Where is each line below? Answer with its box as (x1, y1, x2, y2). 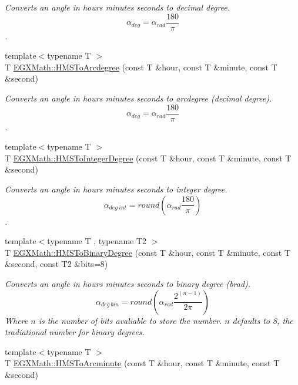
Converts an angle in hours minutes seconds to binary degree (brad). (5, 278, 251, 290)
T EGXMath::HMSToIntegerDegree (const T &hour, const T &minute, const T (5, 151, 292, 164)
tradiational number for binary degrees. (5, 326, 145, 338)
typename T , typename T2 (47, 235, 147, 247)
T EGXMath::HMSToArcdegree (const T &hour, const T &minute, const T (5, 60, 277, 73)
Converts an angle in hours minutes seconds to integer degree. (5, 183, 227, 195)
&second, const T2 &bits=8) (5, 258, 108, 270)
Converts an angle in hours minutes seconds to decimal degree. (5, 1, 230, 13)
